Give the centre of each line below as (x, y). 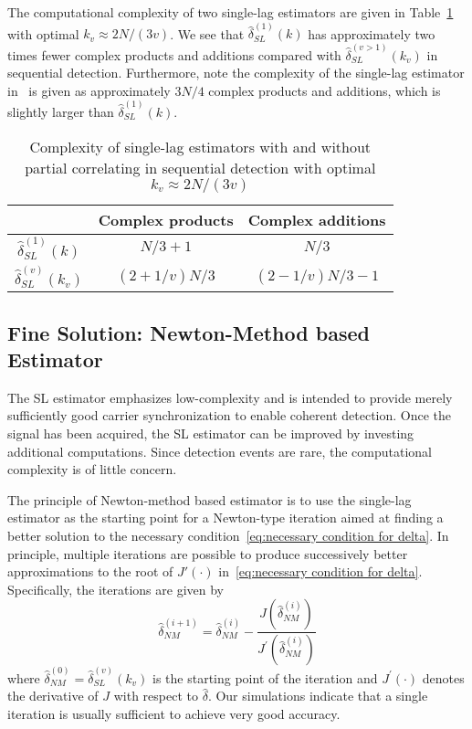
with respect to (156, 696)
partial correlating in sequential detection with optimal (200, 167)
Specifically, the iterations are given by (116, 589)
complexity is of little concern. (92, 469)
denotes (443, 677)
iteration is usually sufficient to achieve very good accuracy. (174, 714)
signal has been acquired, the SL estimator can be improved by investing (211, 433)
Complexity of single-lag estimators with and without (200, 146)
